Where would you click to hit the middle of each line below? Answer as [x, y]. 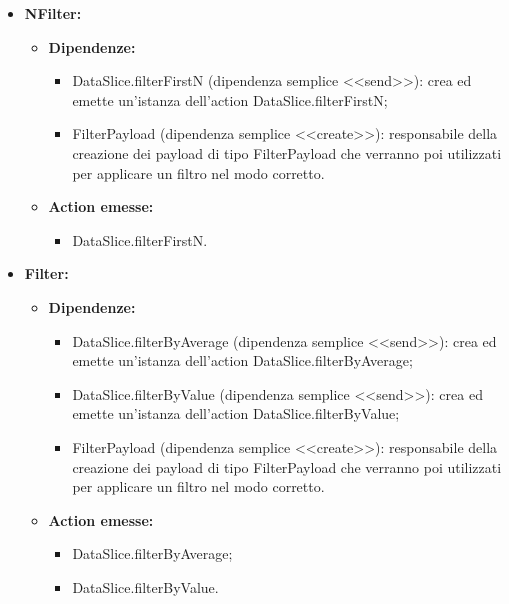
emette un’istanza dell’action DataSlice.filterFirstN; [230, 99]
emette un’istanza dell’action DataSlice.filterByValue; [236, 413]
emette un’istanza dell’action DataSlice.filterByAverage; [242, 360]
